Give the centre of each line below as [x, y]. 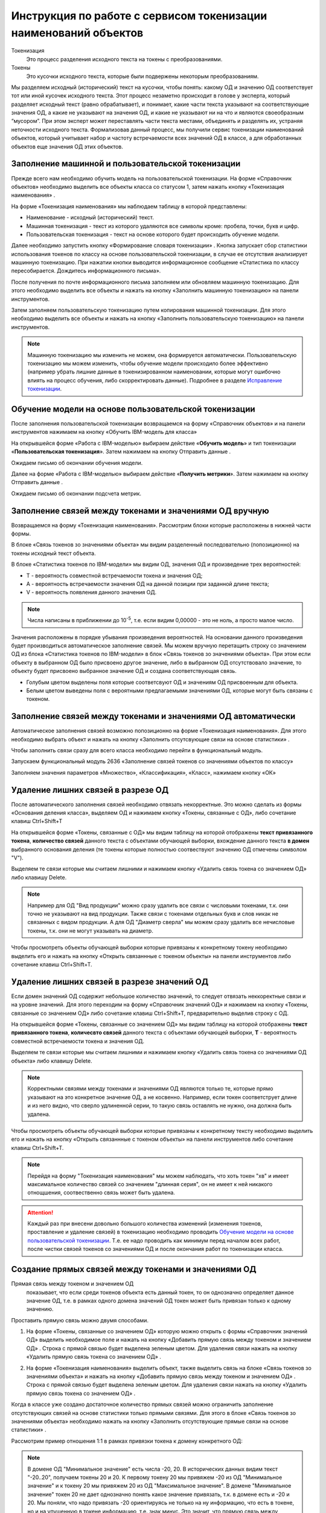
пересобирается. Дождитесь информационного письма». [86, 271]
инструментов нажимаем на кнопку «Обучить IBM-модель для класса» [104, 432]
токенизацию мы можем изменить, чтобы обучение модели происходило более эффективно [148, 363]
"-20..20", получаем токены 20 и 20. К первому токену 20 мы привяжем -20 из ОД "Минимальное [155, 1477]
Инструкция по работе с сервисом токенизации [139, 16]
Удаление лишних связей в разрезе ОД [90, 790]
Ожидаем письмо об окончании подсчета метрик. [76, 493]
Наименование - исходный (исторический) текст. [90, 217]
